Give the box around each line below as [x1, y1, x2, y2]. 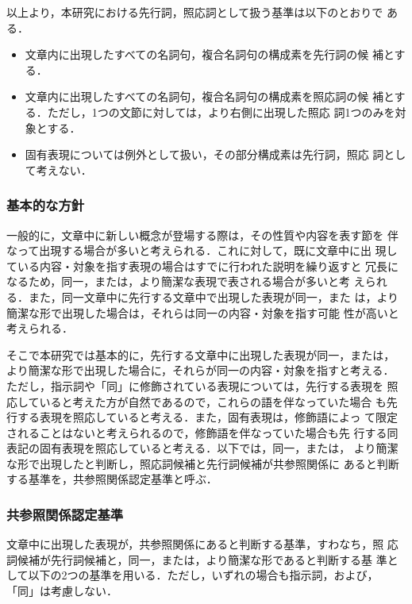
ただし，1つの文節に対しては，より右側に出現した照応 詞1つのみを [47, 103, 395, 120]
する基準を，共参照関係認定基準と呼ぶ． [6, 471, 218, 487]
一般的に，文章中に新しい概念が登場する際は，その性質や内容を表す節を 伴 [6, 226, 399, 243]
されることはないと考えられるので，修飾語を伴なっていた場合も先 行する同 [6, 424, 399, 440]
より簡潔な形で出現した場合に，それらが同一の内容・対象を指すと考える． [6, 362, 395, 379]
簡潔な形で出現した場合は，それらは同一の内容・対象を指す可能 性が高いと [6, 304, 399, 321]
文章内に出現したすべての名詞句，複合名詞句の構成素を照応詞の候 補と [25, 88, 395, 105]
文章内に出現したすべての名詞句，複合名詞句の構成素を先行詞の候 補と [25, 46, 395, 63]
